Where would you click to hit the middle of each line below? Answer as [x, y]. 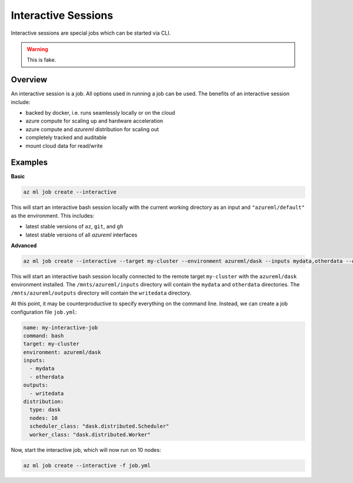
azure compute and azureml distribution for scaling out [92, 129]
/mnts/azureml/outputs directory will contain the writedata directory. [101, 293]
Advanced [24, 246]
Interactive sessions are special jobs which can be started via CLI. [91, 33]
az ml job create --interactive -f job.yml [87, 465]
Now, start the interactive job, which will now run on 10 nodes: [86, 449]
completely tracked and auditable [66, 138]
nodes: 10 [44, 418]
